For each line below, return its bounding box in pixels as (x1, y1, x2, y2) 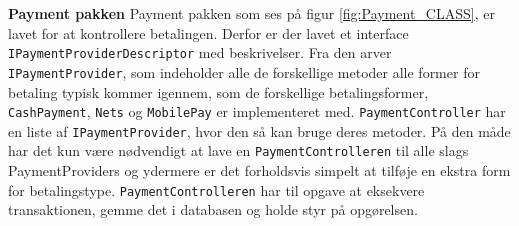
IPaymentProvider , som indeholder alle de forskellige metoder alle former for (8, 61, 480, 82)
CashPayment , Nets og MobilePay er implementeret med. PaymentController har (8, 101, 506, 122)
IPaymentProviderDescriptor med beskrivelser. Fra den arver (8, 42, 392, 63)
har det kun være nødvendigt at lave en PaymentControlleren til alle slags (8, 140, 469, 161)
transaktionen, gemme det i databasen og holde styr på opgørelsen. (8, 199, 418, 220)
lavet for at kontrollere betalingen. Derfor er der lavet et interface (8, 22, 409, 43)
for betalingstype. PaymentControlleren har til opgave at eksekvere (8, 179, 425, 200)
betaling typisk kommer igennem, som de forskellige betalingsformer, (8, 81, 429, 102)
